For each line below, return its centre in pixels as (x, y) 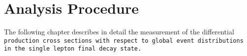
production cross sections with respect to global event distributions (124, 41)
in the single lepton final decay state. (73, 49)
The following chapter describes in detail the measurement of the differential (119, 32)
